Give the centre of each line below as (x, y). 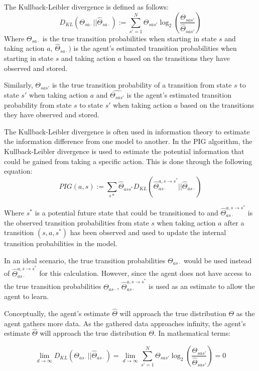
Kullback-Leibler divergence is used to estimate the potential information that (124, 151)
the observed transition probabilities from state (77, 222)
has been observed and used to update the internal (148, 232)
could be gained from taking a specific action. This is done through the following (128, 161)
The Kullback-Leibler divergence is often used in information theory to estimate (127, 131)
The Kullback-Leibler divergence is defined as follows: (86, 7)
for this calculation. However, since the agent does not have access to (145, 273)
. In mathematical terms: (192, 333)
